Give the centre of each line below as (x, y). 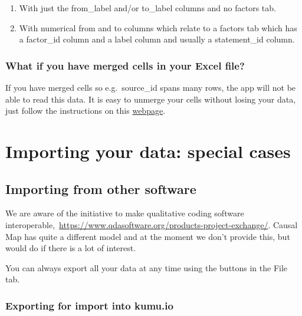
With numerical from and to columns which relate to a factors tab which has (158, 27)
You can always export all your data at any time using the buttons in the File (147, 267)
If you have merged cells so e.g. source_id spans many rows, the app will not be (151, 87)
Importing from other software (101, 188)
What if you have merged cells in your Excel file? (125, 65)
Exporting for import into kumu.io (89, 305)
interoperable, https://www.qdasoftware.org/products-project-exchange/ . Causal (152, 224)
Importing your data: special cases (148, 151)
